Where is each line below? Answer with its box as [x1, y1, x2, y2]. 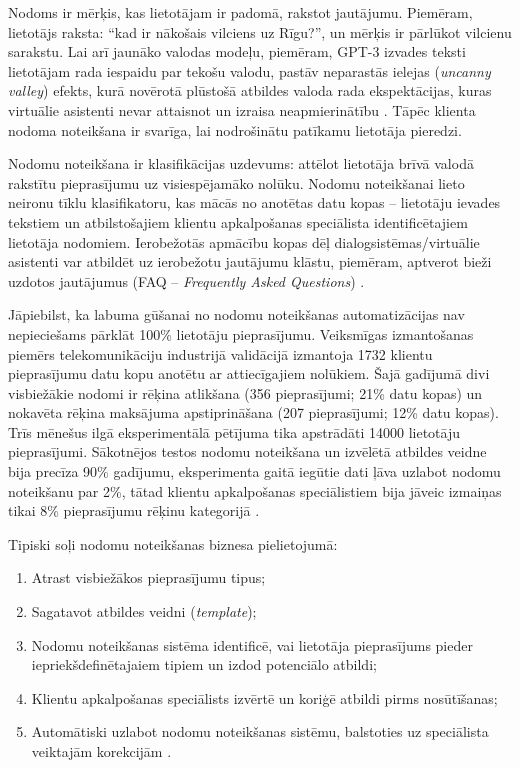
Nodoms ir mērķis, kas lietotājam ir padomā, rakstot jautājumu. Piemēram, [8, 2, 473, 22]
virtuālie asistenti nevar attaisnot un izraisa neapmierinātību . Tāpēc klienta [8, 99, 476, 120]
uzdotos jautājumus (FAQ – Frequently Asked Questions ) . [8, 270, 365, 291]
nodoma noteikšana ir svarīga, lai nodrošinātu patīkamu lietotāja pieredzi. [8, 119, 462, 140]
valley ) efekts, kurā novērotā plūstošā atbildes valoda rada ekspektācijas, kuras [8, 80, 492, 101]
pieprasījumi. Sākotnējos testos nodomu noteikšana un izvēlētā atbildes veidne [8, 441, 487, 462]
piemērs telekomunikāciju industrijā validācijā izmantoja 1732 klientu [8, 343, 433, 364]
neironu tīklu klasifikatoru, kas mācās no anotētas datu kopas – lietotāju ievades [8, 192, 501, 213]
